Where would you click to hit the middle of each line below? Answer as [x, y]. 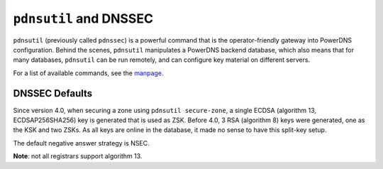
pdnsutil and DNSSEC [83, 18]
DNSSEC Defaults [53, 93]
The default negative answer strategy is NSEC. [82, 143]
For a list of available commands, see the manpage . [88, 73]
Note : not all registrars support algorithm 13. [78, 156]
